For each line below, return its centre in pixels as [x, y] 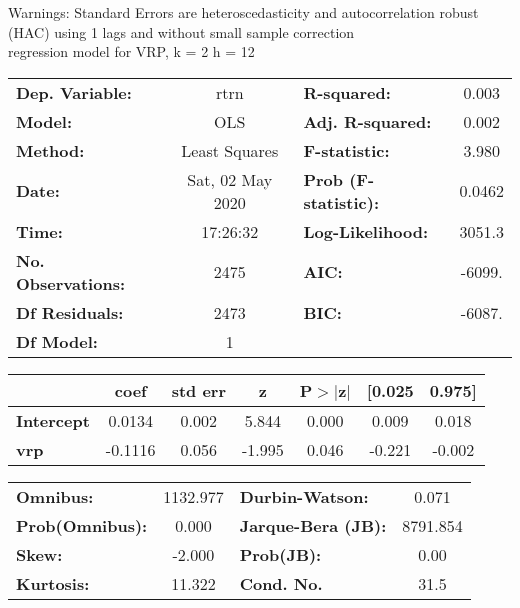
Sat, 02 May [230, 179]
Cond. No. [281, 583]
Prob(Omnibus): [82, 525]
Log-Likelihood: [366, 231]
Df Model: [57, 341]
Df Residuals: [70, 312]
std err [198, 390]
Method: [50, 150]
